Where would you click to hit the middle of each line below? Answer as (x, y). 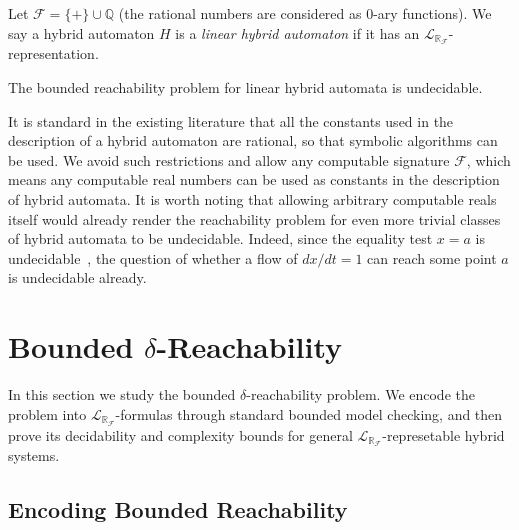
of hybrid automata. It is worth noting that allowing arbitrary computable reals (252, 199)
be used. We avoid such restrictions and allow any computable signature (229, 159)
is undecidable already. (77, 277)
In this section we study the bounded (122, 394)
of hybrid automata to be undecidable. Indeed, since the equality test (220, 238)
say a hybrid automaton (81, 32)
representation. (53, 53)
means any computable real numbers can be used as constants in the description (254, 179)
